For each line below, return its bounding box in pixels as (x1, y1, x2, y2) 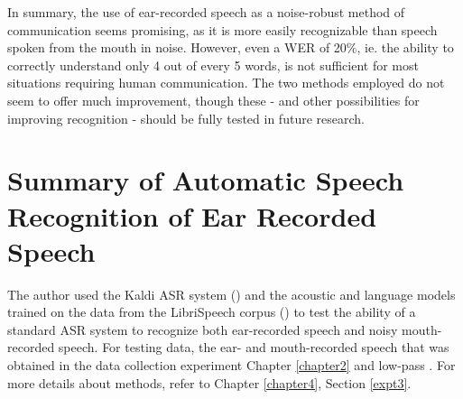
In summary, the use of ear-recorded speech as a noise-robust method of (7, 3, 405, 21)
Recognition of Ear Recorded (7, 197, 377, 234)
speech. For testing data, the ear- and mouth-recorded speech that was (58, 338, 449, 357)
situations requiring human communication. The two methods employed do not (7, 73, 445, 92)
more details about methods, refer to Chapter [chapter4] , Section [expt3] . (7, 373, 412, 392)
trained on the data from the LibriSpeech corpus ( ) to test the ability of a (7, 302, 416, 321)
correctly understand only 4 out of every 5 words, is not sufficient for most (7, 55, 419, 74)
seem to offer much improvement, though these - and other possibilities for (7, 90, 420, 109)
